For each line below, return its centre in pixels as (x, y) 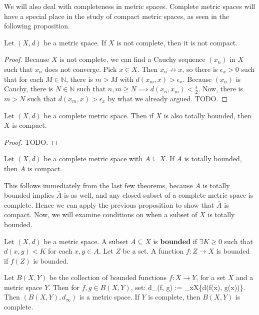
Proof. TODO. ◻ (31, 142)
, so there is (200, 69)
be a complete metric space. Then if (98, 115)
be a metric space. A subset (86, 241)
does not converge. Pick (81, 69)
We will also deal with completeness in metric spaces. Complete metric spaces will (130, 6)
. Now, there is (220, 89)
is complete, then (174, 297)
